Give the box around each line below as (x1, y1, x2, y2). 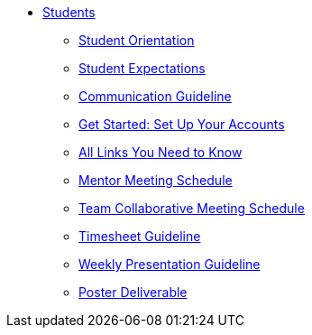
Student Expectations (78, 60, 206, 76)
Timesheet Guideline (78, 228, 201, 244)
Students (42, 5, 96, 20)
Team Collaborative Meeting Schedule (78, 200, 305, 216)
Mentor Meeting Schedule (78, 172, 233, 188)
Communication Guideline (78, 88, 232, 104)
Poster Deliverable (78, 284, 188, 300)
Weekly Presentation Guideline (78, 256, 261, 272)
